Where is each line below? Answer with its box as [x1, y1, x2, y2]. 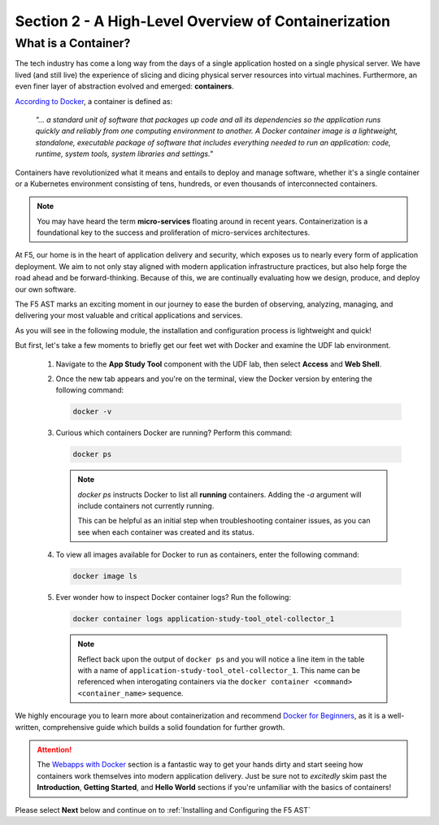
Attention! [37, 745, 72, 754]
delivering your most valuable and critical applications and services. [15, 310, 243, 320]
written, [15, 722, 41, 732]
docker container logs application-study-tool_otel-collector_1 [72, 614, 335, 623]
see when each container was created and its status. [77, 527, 255, 536]
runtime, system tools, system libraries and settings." [35, 149, 214, 158]
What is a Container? [15, 36, 131, 50]
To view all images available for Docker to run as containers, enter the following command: [55, 549, 359, 560]
